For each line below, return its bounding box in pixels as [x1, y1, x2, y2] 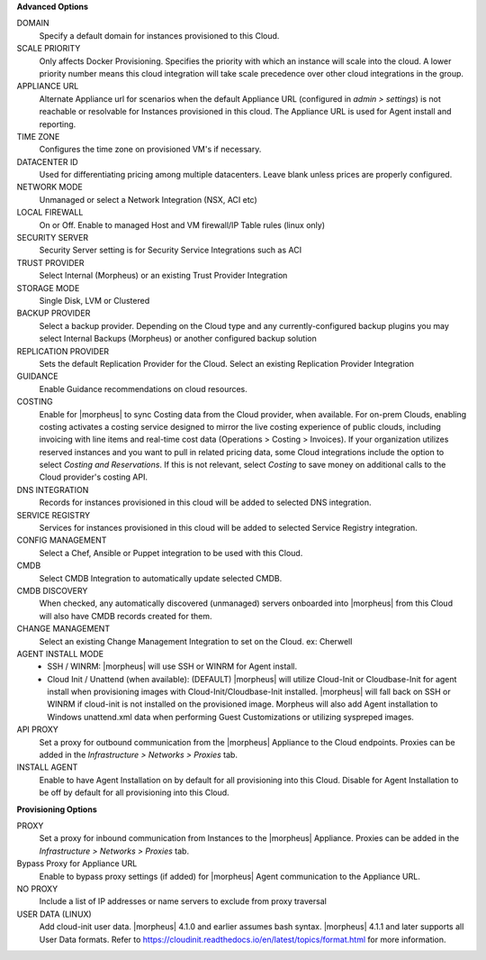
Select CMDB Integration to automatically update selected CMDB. [39, 572, 283, 583]
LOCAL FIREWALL [16, 207, 84, 218]
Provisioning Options [16, 803, 98, 815]
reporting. [39, 118, 76, 130]
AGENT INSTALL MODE [16, 648, 103, 659]
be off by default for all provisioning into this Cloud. [39, 787, 229, 798]
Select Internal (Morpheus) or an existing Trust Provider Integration [39, 270, 288, 281]
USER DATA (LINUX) [16, 909, 92, 919]
